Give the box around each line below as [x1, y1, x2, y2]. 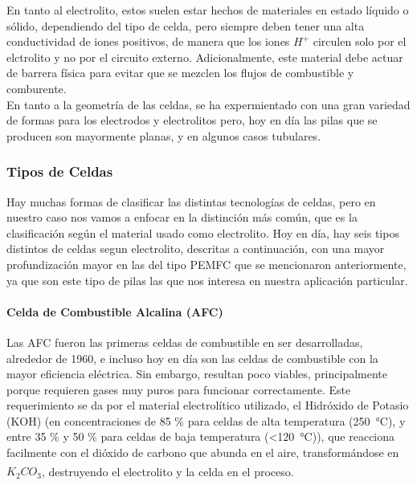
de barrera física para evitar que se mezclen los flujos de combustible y [6, 64, 354, 81]
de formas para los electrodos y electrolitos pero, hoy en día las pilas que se [6, 112, 378, 128]
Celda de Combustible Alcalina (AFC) [6, 303, 223, 320]
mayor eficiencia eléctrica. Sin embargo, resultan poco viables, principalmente [6, 365, 388, 382]
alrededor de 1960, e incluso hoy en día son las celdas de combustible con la [6, 349, 378, 366]
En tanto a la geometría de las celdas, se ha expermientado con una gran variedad [6, 96, 411, 112]
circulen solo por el [313, 33, 407, 50]
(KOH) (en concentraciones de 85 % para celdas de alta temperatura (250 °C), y [6, 412, 406, 429]
